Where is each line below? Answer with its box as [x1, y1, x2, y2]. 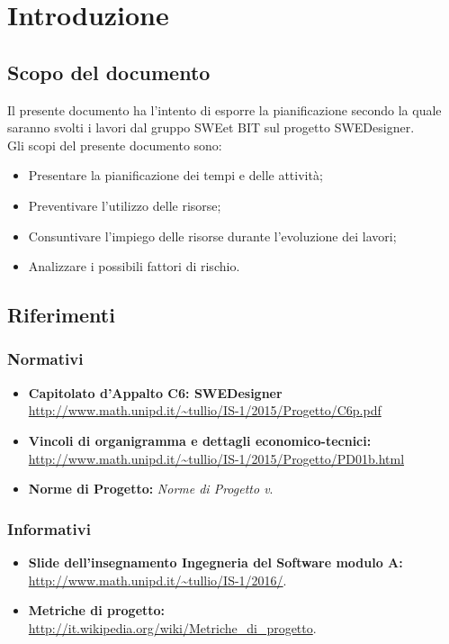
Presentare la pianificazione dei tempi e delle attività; [28, 166, 323, 185]
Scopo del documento [7, 58, 211, 86]
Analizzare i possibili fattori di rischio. [28, 257, 240, 276]
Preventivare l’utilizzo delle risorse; [28, 195, 221, 214]
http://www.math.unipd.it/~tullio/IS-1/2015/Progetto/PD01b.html [28, 449, 405, 467]
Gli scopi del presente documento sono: [7, 135, 222, 154]
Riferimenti [7, 301, 115, 329]
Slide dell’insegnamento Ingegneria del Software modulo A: [28, 552, 403, 571]
